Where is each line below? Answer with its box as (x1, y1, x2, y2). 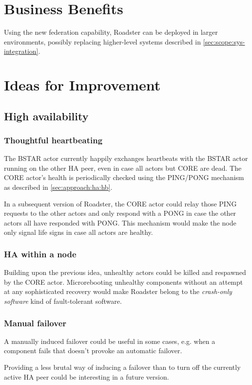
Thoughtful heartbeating (4, 134, 103, 146)
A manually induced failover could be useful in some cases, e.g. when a (4, 336, 215, 346)
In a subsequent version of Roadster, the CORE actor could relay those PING (4, 198, 237, 208)
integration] (4, 46, 39, 56)
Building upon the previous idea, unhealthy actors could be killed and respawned (4, 267, 246, 277)
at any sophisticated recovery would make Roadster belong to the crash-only (4, 286, 232, 296)
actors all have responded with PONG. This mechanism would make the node (4, 217, 236, 227)
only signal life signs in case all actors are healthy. (4, 227, 153, 237)
